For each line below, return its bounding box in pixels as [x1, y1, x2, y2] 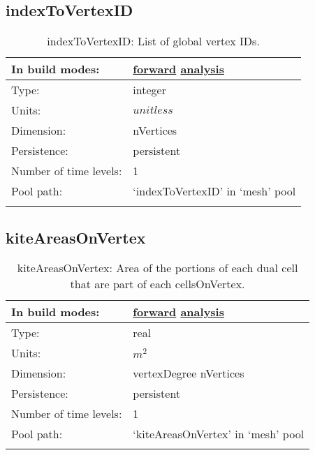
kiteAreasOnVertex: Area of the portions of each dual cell [17, 260, 298, 276]
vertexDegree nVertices [133, 365, 244, 382]
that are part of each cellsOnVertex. [70, 276, 245, 292]
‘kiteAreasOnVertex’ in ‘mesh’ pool [133, 426, 305, 442]
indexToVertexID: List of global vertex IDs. [47, 33, 260, 50]
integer [133, 82, 166, 98]
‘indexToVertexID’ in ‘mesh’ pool [133, 183, 296, 200]
